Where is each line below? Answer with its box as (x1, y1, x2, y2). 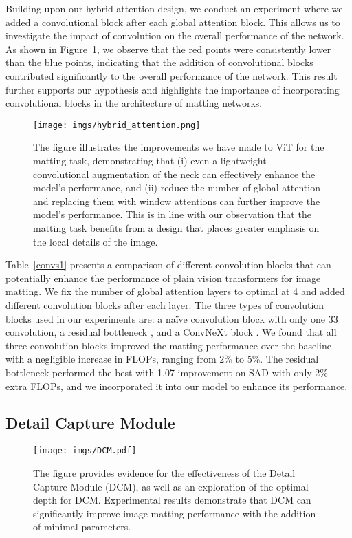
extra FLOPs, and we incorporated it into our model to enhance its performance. (5, 378, 348, 393)
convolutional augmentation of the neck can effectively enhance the (33, 166, 316, 181)
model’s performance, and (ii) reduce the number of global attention (33, 180, 320, 195)
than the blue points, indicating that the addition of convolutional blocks (5, 55, 313, 69)
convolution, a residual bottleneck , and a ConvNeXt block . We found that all (5, 325, 337, 339)
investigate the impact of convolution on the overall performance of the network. (5, 28, 344, 43)
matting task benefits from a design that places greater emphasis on (33, 220, 320, 235)
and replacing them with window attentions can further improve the (33, 193, 320, 208)
